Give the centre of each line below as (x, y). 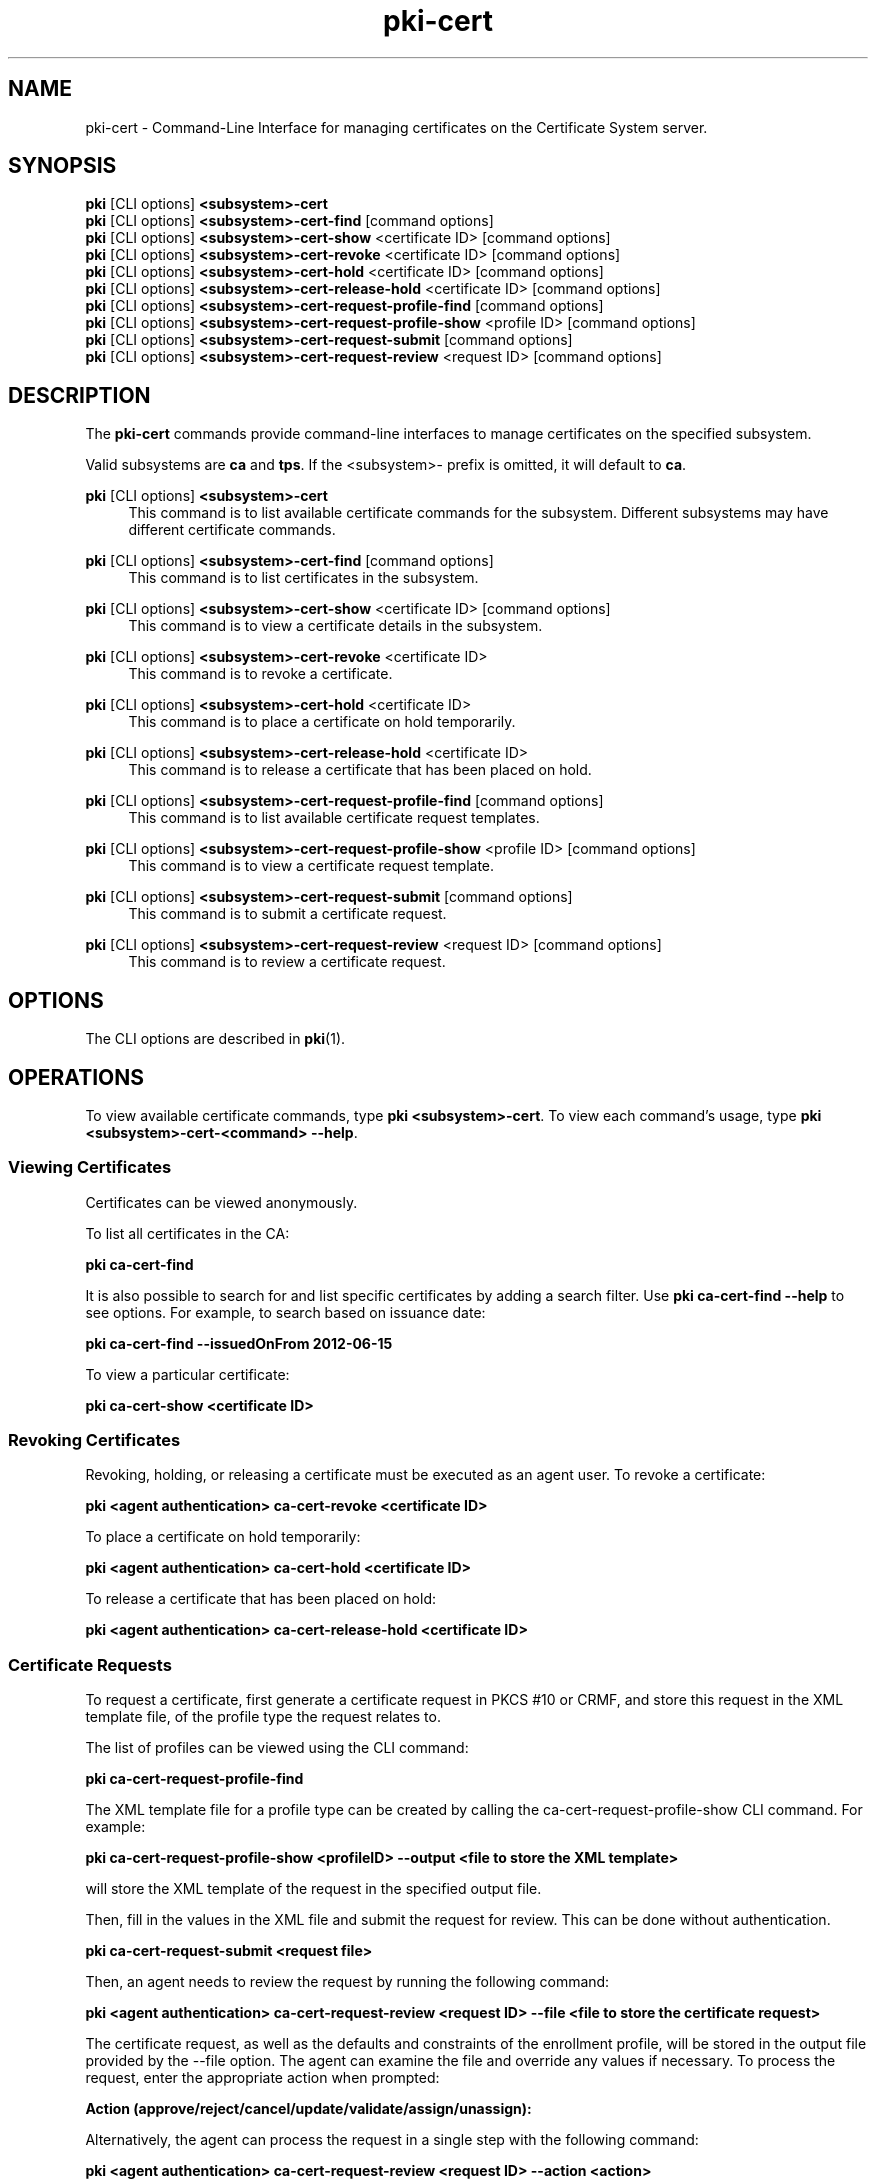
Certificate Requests (90, 1664)
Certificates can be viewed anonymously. (221, 1202)
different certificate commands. (232, 530)
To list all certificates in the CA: (187, 1233)
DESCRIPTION (79, 395)
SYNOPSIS (62, 166)
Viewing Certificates (90, 1167)
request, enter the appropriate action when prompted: (262, 2078)
